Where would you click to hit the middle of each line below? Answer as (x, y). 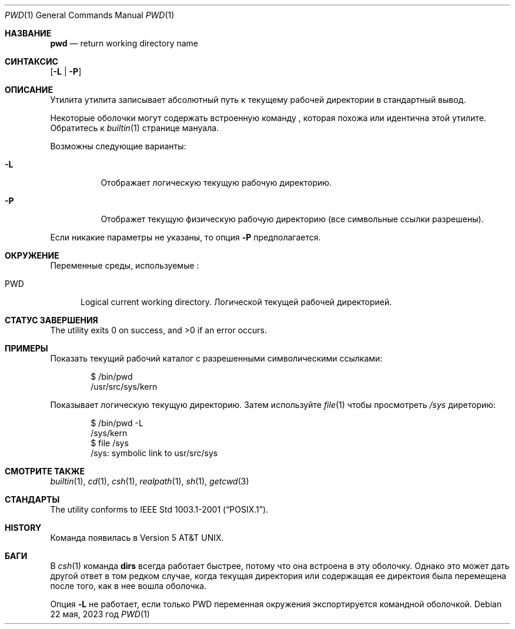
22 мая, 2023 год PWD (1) (100, 614)
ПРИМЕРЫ (26, 348)
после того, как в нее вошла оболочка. (128, 586)
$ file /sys (110, 443)
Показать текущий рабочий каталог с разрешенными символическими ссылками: (216, 358)
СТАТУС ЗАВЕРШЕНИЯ (51, 320)
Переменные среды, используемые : (125, 265)
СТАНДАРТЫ (32, 499)
